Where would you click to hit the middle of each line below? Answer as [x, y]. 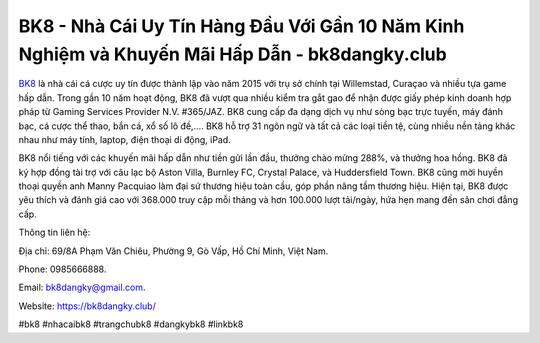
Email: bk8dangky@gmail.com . [82, 287]
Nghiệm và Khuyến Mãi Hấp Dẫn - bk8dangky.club [232, 54]
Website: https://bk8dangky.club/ [87, 306]
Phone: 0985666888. [62, 269]
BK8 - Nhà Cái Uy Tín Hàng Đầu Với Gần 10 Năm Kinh [241, 26]
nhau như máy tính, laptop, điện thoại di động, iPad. [125, 139]
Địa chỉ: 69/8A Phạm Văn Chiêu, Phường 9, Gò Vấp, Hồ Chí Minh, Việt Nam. [173, 251]
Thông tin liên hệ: [54, 232]
